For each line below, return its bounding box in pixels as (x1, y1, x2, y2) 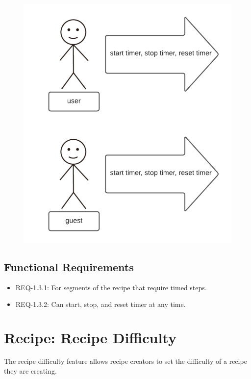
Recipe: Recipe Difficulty (4, 328, 176, 348)
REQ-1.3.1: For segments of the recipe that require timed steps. (15, 282, 207, 293)
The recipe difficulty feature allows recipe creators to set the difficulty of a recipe (4, 356, 247, 366)
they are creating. (4, 365, 57, 376)
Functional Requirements (4, 259, 134, 275)
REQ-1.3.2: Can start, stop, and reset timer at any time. (15, 299, 186, 309)
